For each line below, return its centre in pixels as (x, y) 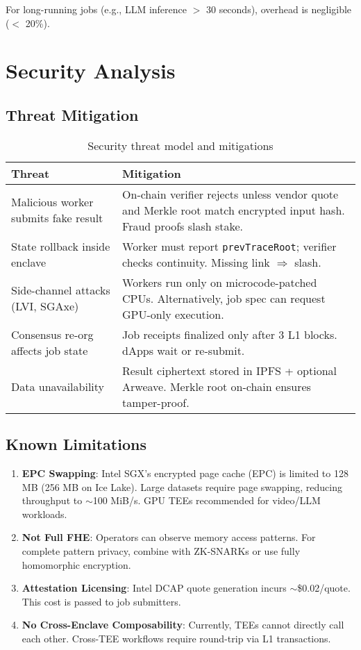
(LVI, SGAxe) (45, 306)
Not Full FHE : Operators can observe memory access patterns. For (169, 537)
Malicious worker (52, 202)
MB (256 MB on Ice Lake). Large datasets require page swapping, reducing (182, 486)
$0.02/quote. (324, 588)
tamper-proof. (156, 402)
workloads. (44, 514)
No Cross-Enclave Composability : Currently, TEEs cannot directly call (183, 625)
